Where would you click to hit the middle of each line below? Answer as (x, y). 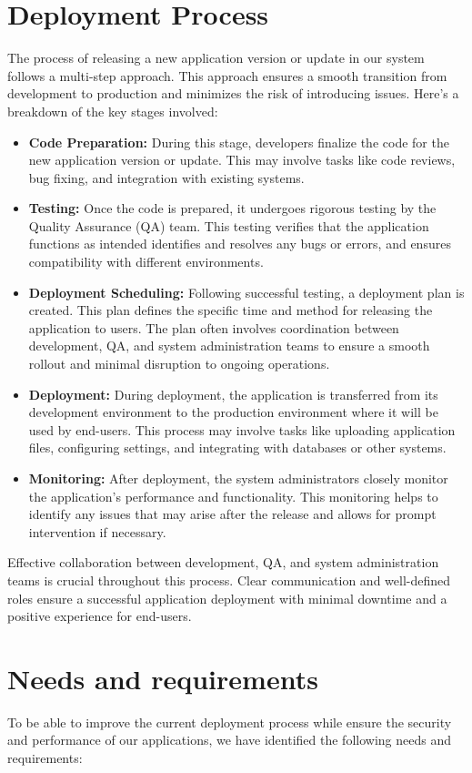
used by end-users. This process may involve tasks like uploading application (242, 429)
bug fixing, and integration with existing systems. (166, 177)
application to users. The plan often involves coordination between (214, 327)
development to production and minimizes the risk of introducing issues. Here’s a (233, 93)
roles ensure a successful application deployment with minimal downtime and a (227, 598)
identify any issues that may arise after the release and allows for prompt (232, 514)
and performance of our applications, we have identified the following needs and (229, 740)
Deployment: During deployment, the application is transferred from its (233, 394)
